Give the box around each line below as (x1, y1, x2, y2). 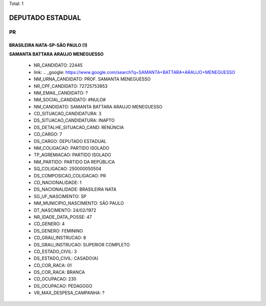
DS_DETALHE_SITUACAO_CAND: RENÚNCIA (33, 124, 124, 130)
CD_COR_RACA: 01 (33, 262, 72, 268)
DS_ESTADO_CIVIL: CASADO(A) (33, 255, 99, 261)
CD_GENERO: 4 (33, 221, 65, 227)
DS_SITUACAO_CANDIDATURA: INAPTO (33, 117, 115, 123)
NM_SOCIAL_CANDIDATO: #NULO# (33, 97, 106, 103)
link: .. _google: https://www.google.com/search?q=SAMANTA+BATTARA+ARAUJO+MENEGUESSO (33, 69, 235, 75)
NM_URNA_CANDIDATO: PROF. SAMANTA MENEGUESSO (33, 76, 151, 82)
